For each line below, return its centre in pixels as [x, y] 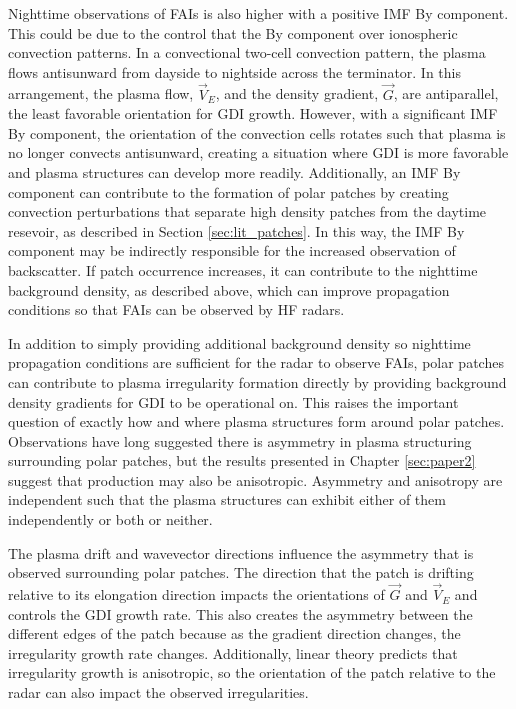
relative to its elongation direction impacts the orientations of [196, 594]
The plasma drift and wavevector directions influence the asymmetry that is [241, 552]
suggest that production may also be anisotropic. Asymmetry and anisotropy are [255, 479]
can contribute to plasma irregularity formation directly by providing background [257, 381]
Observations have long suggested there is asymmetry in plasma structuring [240, 440]
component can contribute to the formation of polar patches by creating [228, 191]
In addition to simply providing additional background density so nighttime [239, 342]
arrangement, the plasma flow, [101, 93]
